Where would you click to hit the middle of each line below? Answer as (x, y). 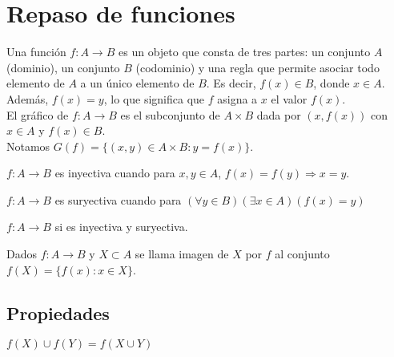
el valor (289, 98)
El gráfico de (38, 114)
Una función (36, 52)
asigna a (237, 98)
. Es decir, (231, 83)
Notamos (28, 146)
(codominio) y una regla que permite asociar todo (257, 67)
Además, (28, 98)
